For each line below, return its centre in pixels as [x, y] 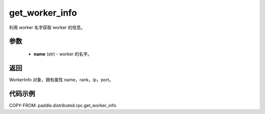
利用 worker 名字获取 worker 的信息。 [47, 27]
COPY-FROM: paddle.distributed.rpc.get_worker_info [63, 105]
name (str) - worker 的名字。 [63, 54]
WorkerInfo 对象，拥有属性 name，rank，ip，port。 [61, 80]
